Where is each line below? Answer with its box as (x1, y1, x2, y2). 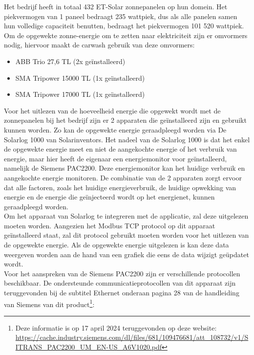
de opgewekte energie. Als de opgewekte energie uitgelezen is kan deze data (4, 240, 229, 250)
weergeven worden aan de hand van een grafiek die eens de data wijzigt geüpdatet (4, 249, 249, 259)
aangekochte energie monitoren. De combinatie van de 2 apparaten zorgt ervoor (4, 172, 242, 182)
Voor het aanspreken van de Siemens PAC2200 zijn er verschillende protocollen (4, 268, 240, 278)
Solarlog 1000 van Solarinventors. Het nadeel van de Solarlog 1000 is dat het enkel (4, 134, 250, 144)
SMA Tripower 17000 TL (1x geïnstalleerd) (15, 89, 145, 99)
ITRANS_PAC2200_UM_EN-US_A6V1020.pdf (15, 342, 162, 352)
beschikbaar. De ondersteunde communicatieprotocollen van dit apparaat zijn (4, 278, 236, 288)
